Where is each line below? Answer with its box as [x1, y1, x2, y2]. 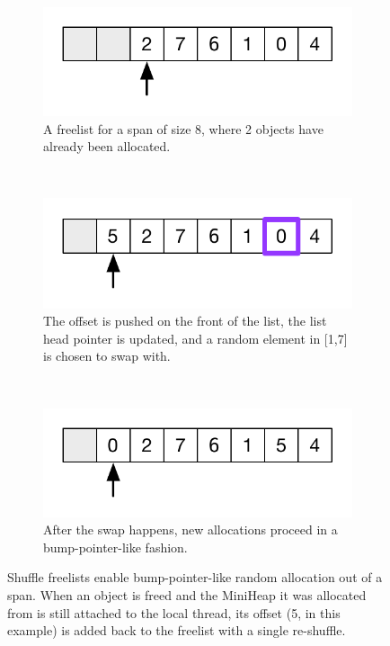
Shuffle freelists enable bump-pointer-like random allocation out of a [7, 568, 383, 587]
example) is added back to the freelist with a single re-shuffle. [7, 621, 346, 640]
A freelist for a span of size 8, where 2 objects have [43, 119, 324, 138]
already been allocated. [43, 137, 171, 156]
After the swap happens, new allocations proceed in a [43, 520, 338, 539]
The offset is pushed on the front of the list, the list [43, 311, 327, 330]
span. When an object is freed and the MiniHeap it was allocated [7, 585, 367, 604]
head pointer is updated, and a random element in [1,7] [43, 328, 348, 347]
